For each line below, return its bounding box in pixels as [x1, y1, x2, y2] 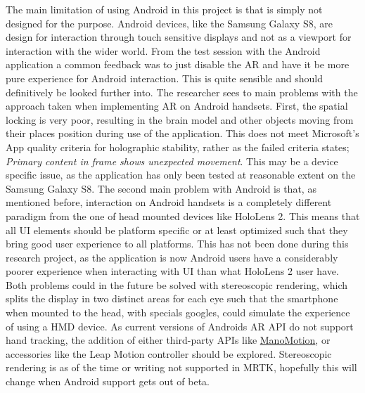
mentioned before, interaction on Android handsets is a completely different [6, 195, 332, 210]
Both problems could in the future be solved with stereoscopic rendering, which [6, 277, 348, 292]
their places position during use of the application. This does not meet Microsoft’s [6, 126, 359, 141]
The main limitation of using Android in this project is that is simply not [6, 2, 323, 16]
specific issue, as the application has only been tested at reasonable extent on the [6, 167, 356, 182]
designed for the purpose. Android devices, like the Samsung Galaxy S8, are [6, 15, 333, 30]
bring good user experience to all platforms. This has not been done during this [6, 236, 349, 251]
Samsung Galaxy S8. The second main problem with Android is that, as [6, 181, 316, 195]
